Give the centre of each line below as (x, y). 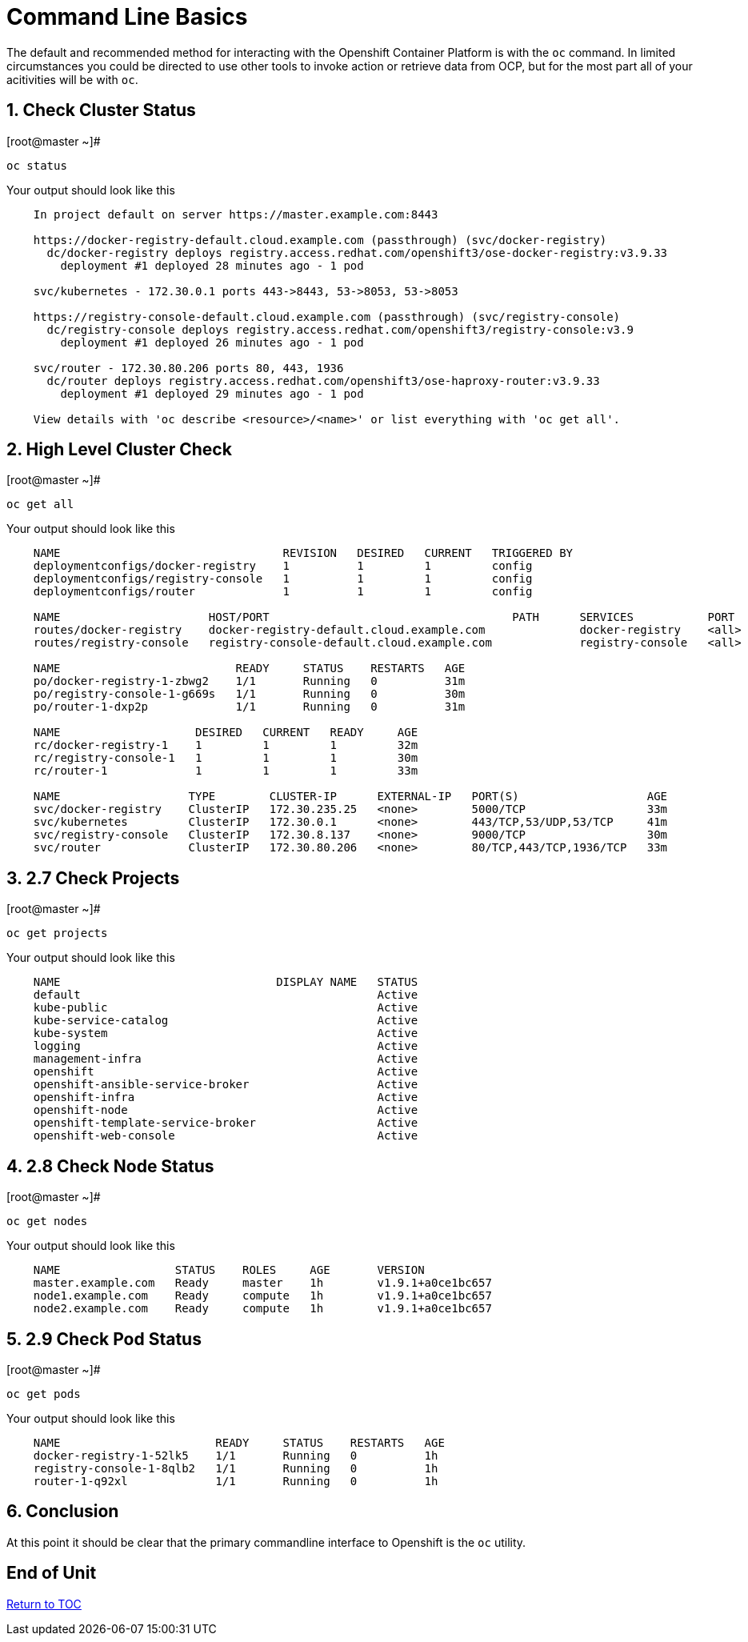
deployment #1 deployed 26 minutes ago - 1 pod (212, 342)
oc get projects (57, 933)
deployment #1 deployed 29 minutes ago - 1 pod (212, 393)
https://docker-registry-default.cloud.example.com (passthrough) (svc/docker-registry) (320, 240)
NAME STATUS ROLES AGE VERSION (229, 1270)
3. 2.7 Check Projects (93, 878)
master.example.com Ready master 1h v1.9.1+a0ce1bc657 (262, 1283)
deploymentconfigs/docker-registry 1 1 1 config (283, 566)
